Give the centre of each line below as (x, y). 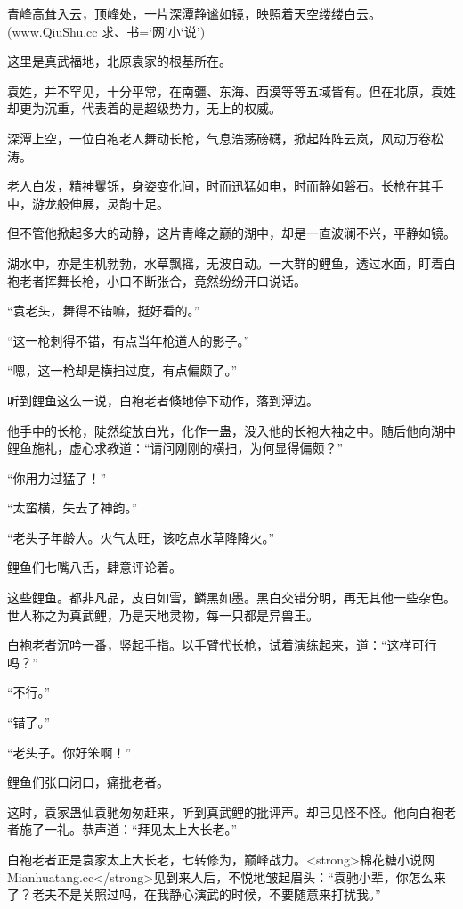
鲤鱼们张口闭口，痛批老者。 (88, 782)
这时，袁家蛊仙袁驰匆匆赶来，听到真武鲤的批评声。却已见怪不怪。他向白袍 (225, 811)
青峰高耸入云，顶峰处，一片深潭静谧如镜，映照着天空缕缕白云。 (194, 13)
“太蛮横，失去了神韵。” (73, 508)
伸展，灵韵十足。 (119, 203)
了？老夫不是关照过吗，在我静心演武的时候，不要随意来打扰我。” (194, 894)
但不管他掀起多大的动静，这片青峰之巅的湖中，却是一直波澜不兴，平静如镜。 (231, 233)
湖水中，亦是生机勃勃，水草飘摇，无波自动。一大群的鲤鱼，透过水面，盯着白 (231, 262)
